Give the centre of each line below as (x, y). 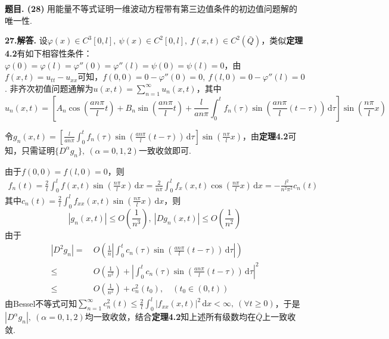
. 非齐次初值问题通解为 (49, 88)
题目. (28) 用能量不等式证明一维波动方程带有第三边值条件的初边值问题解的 (151, 8)
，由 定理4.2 (265, 136)
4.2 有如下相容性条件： (49, 53)
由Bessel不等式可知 (41, 303)
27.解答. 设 (26, 40)
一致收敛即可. (165, 150)
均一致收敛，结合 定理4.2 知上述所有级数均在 (170, 317)
